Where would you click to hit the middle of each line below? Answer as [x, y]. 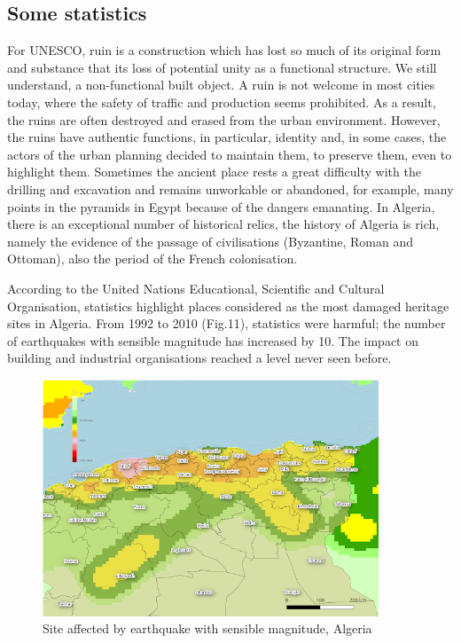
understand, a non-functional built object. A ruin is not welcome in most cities [221, 85]
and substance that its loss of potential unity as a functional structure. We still [222, 67]
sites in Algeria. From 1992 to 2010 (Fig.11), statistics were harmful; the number [227, 323]
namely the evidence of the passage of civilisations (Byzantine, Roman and [211, 241]
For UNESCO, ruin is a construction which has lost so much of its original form [224, 50]
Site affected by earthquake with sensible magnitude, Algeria [207, 628]
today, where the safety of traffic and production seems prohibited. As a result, [222, 102]
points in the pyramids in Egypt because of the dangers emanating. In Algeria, [221, 206]
